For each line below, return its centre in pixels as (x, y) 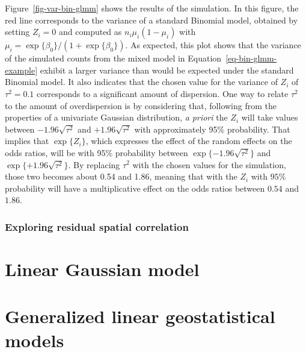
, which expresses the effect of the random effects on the (189, 141)
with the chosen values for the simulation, (209, 164)
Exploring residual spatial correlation (97, 226)
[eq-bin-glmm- (251, 58)
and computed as (90, 32)
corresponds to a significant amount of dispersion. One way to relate (163, 93)
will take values (270, 117)
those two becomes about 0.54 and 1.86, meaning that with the (121, 176)
